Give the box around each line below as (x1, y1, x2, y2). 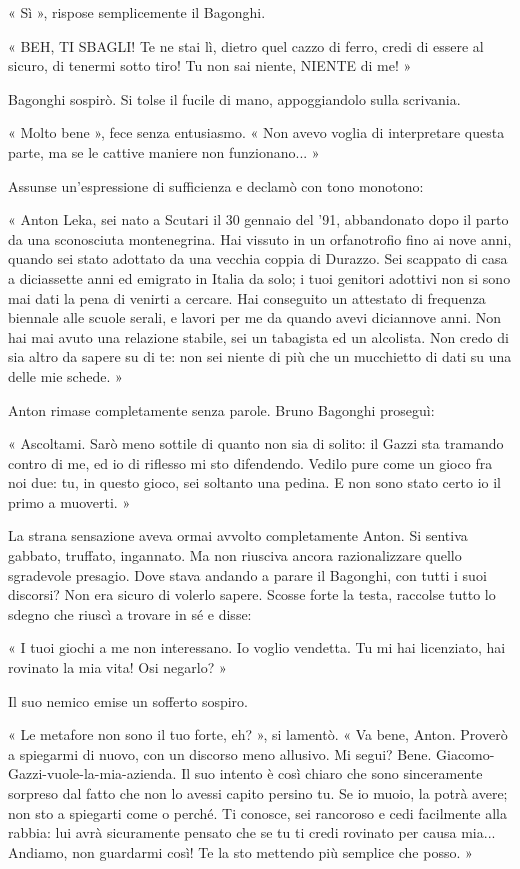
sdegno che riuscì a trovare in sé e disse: (8, 603, 252, 624)
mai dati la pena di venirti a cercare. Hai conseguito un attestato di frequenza (8, 287, 486, 308)
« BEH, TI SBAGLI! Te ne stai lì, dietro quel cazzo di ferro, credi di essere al (8, 35, 484, 56)
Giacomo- (436, 743, 495, 764)
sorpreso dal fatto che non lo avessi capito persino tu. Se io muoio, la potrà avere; (8, 783, 508, 803)
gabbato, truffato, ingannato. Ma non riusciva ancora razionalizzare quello (8, 545, 462, 566)
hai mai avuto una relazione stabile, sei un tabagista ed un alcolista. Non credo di (8, 326, 509, 347)
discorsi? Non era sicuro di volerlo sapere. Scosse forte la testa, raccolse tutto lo (8, 584, 496, 605)
